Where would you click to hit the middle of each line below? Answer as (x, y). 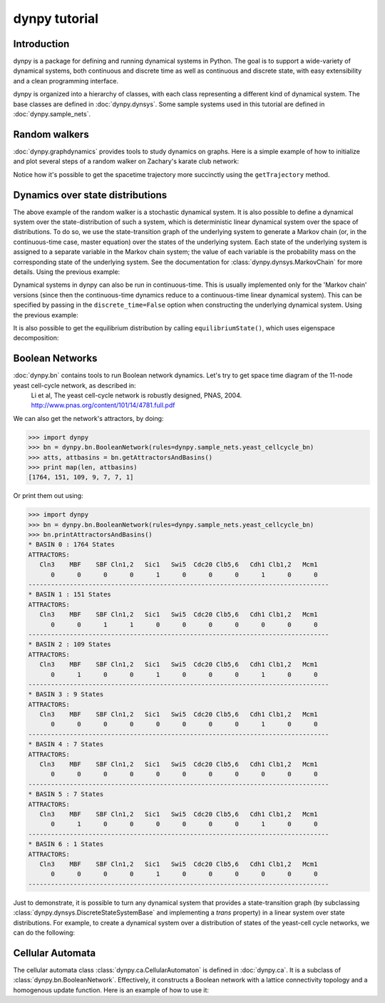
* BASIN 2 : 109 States (70, 645)
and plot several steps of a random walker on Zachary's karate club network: (126, 161)
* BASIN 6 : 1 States (66, 844)
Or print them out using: (48, 496)
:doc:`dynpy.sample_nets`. (52, 114)
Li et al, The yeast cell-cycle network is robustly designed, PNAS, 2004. (137, 395)
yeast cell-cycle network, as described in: (75, 385)
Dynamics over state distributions (90, 195)
